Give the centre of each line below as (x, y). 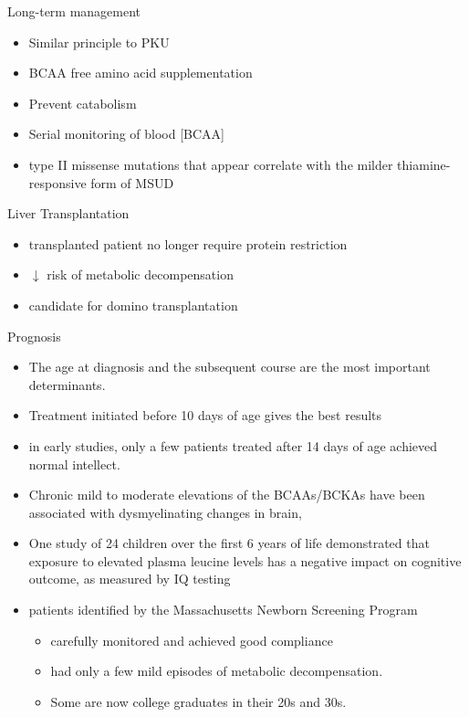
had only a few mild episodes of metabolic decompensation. (217, 671)
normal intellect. (74, 464)
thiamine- (424, 164)
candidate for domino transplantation (133, 305)
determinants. (67, 384)
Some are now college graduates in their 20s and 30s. (198, 701)
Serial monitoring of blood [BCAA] (126, 134)
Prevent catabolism (83, 103)
